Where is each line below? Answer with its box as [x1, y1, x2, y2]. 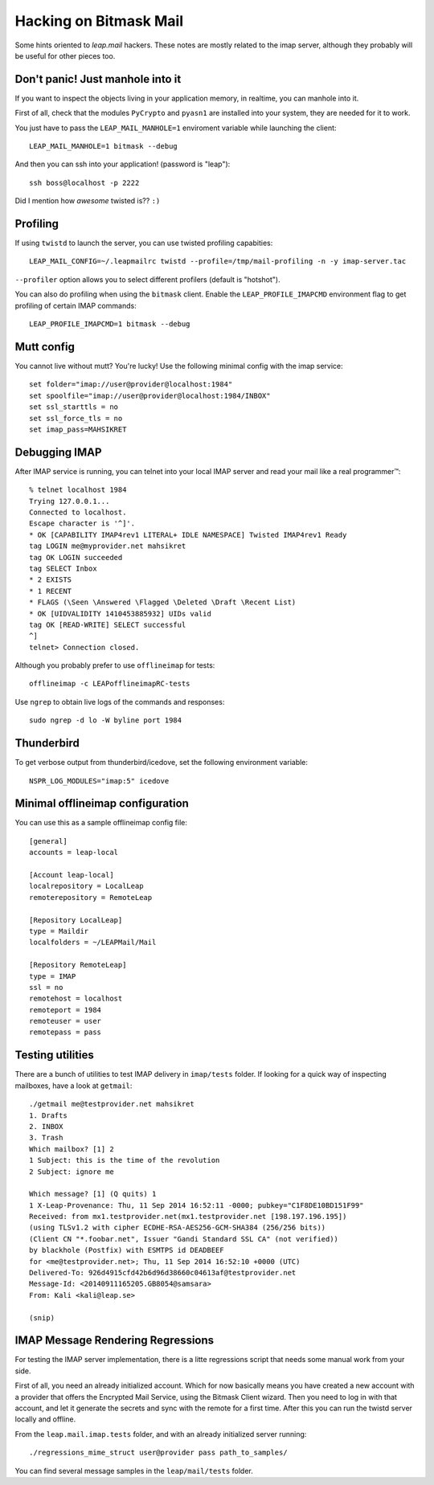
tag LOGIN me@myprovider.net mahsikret [29, 542, 186, 550]
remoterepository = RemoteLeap [29, 893, 153, 902]
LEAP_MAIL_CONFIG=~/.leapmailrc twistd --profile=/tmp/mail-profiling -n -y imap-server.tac [29, 257, 407, 266]
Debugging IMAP [14, 445, 102, 459]
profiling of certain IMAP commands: [14, 301, 137, 310]
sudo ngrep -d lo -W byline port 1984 [29, 716, 182, 725]
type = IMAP [29, 972, 76, 980]
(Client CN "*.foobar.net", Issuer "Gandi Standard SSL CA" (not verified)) [29, 1234, 339, 1243]
